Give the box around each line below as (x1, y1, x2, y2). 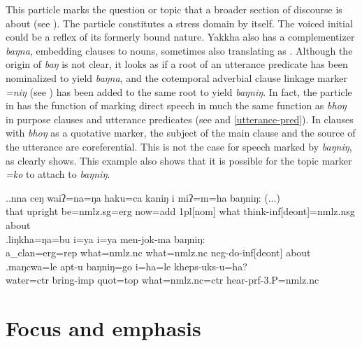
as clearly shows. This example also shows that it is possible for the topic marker (6, 153, 352, 167)
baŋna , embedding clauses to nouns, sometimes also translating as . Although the (6, 43, 353, 57)
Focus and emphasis (6, 314, 201, 342)
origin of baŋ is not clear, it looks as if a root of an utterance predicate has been (6, 57, 348, 71)
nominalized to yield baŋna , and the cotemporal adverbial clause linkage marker (6, 70, 347, 85)
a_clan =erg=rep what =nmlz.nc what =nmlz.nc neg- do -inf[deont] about (6, 245, 311, 260)
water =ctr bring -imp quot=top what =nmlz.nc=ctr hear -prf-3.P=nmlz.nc (6, 272, 319, 287)
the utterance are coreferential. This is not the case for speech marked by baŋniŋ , (6, 139, 352, 153)
